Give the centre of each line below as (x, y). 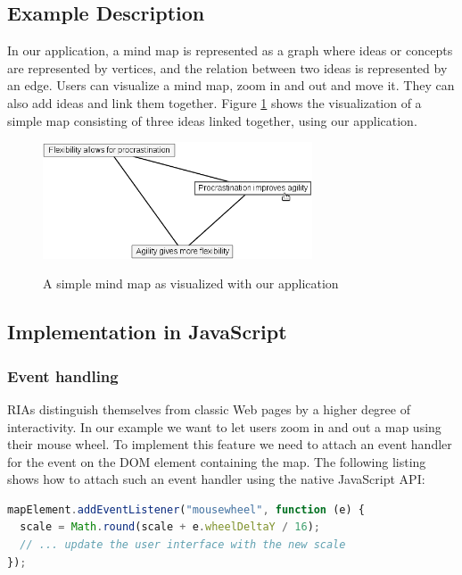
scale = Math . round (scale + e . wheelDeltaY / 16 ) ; (170, 527)
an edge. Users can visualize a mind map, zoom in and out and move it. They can (231, 85)
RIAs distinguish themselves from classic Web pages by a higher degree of (209, 408)
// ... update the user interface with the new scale (183, 545)
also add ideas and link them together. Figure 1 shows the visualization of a (214, 102)
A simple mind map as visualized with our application (191, 283)
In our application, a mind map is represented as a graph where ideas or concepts (230, 50)
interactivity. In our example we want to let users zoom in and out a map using (224, 426)
